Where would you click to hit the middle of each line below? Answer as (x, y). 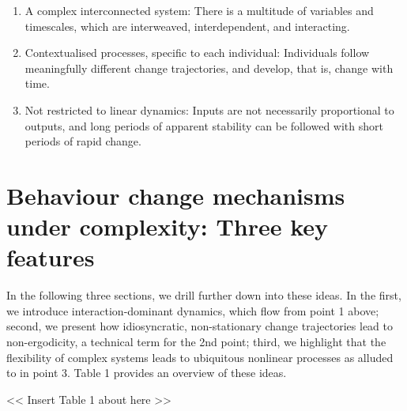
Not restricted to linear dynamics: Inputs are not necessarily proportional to (209, 109)
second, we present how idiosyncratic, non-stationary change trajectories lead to (200, 326)
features (51, 257)
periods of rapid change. (83, 141)
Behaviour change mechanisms (176, 195)
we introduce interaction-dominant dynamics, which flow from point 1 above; (193, 310)
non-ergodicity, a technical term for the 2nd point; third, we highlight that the (196, 342)
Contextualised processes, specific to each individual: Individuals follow (197, 53)
